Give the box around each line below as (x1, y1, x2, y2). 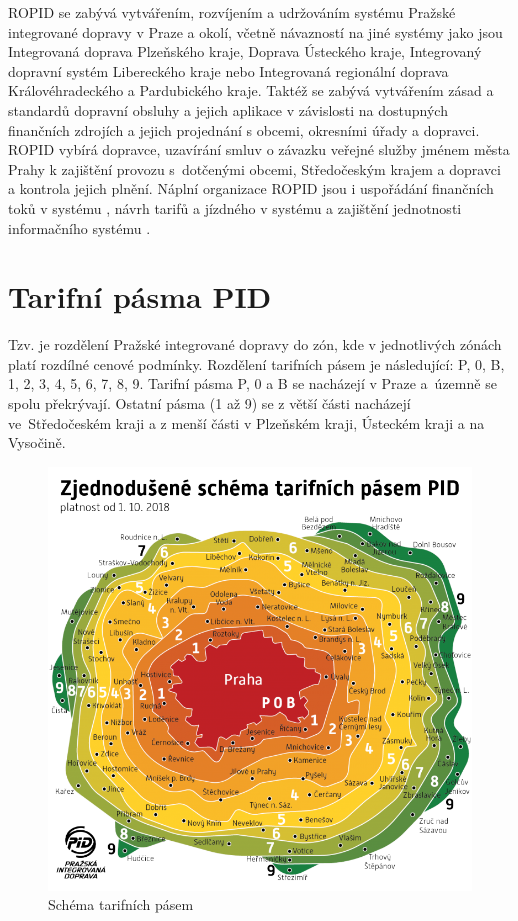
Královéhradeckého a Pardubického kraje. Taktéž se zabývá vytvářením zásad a (8, 80, 494, 101)
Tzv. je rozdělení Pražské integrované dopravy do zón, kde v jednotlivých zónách (8, 334, 502, 355)
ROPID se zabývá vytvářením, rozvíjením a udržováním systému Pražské (8, 2, 456, 22)
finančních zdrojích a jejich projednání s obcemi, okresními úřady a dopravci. (8, 119, 480, 140)
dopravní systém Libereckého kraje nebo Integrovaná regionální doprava (8, 60, 449, 81)
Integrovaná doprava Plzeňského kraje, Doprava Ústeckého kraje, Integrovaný (8, 41, 482, 62)
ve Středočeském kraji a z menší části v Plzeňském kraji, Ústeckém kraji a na (8, 412, 485, 433)
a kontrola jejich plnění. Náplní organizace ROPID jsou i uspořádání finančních (8, 178, 494, 199)
